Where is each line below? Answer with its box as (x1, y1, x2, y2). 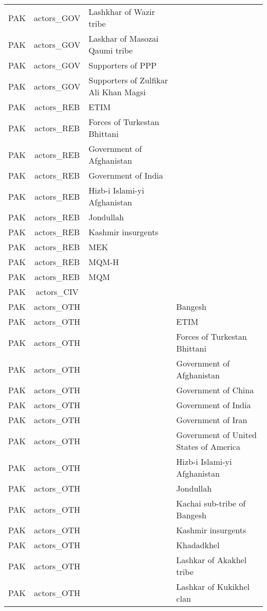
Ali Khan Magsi (88, 86, 146, 98)
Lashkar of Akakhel (176, 554, 247, 566)
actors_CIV (35, 286, 79, 298)
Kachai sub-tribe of (176, 497, 246, 509)
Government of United (176, 429, 257, 441)
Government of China (176, 384, 254, 396)
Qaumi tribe (88, 44, 133, 56)
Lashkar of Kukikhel (176, 581, 250, 592)
